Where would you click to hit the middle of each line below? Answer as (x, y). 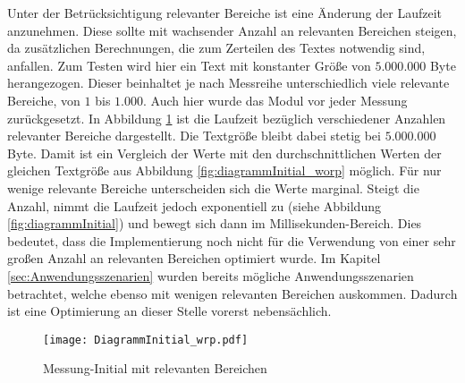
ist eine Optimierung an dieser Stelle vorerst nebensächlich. (169, 311)
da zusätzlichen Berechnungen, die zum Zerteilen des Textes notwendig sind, (216, 48)
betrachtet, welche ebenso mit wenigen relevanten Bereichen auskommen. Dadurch (232, 293)
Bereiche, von (44, 100)
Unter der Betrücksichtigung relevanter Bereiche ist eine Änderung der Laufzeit (224, 13)
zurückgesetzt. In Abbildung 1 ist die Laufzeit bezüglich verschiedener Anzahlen (227, 118)
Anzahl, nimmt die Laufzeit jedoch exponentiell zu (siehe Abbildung (194, 205)
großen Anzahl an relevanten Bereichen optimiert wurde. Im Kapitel (194, 258)
